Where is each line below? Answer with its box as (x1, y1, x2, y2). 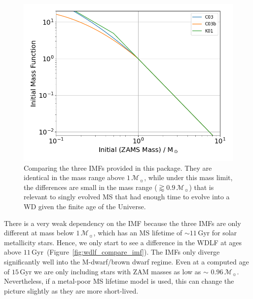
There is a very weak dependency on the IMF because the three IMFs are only (4, 218, 241, 228)
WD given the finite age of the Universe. (24, 201, 146, 211)
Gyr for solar (198, 227, 237, 238)
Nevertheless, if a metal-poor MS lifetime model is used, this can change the (4, 276, 234, 286)
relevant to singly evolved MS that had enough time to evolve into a (24, 191, 230, 202)
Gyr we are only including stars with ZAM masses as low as (20, 266, 201, 276)
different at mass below (4, 227, 74, 238)
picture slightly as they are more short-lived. (4, 285, 139, 296)
